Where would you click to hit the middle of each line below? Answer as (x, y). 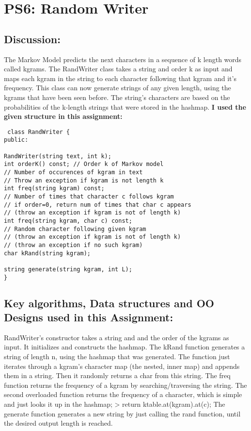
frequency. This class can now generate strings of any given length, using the (118, 88)
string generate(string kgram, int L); (68, 269)
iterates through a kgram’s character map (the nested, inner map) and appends (122, 366)
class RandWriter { (39, 132)
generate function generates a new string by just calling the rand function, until (122, 413)
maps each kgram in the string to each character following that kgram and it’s (120, 78)
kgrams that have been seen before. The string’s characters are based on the (117, 97)
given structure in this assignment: (63, 116)
